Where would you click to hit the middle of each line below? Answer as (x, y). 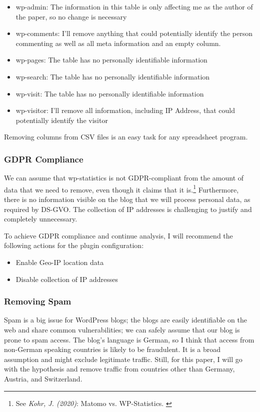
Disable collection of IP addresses (67, 279)
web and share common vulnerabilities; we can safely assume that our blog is (122, 329)
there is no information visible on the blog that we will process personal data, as (127, 199)
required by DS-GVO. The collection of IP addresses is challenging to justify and (128, 209)
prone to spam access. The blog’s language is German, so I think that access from (129, 339)
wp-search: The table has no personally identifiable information (113, 76)
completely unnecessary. (41, 219)
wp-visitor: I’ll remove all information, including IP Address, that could (125, 110)
